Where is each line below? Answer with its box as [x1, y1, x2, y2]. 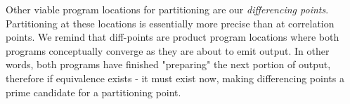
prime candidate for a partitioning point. [6, 84, 181, 99]
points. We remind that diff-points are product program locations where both [6, 30, 339, 44]
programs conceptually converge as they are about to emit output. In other [6, 43, 330, 58]
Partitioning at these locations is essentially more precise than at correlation [6, 15, 335, 30]
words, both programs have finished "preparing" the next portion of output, [6, 57, 331, 72]
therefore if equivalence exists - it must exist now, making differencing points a [6, 70, 344, 85]
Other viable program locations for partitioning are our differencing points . [6, 2, 329, 16]
